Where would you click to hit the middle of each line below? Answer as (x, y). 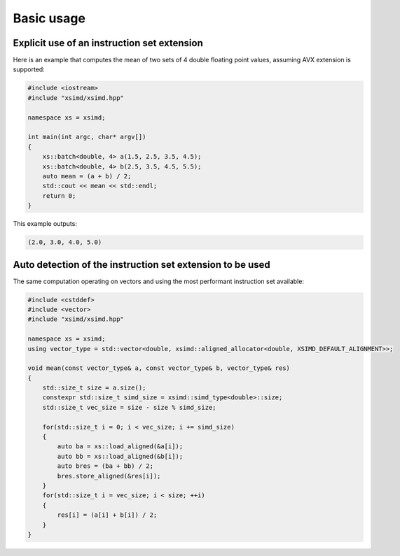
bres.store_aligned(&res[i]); (109, 476)
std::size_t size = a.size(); (94, 388)
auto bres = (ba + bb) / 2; (105, 466)
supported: (29, 69)
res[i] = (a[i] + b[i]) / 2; (107, 515)
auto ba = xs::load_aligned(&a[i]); (120, 447)
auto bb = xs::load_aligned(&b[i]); (120, 456)
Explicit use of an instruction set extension (108, 43)
